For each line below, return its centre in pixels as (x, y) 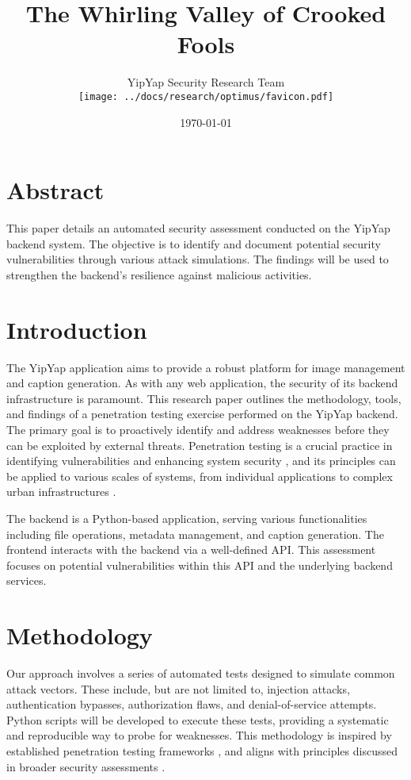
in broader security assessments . (86, 766)
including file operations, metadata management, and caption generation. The (195, 534)
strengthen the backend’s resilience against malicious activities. (159, 274)
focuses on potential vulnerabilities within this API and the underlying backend (200, 565)
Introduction (77, 329)
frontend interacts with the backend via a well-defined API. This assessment (191, 549)
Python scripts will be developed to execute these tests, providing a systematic (198, 719)
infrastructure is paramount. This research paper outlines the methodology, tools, (204, 398)
